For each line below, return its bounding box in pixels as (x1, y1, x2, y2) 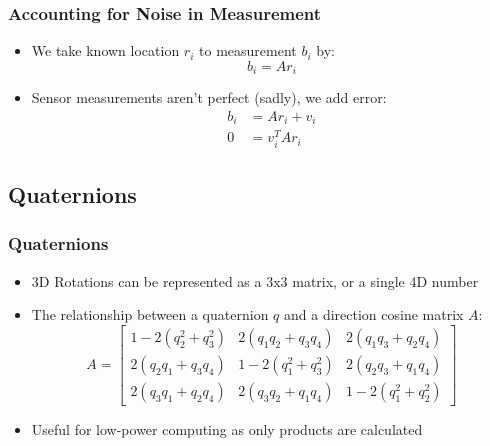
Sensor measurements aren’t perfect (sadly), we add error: (31, 87, 387, 108)
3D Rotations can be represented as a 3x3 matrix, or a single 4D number (31, 270, 479, 291)
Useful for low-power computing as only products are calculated (31, 418, 423, 439)
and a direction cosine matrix (283, 304, 464, 325)
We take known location (31, 40, 180, 61)
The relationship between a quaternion (31, 304, 269, 325)
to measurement (199, 40, 297, 61)
